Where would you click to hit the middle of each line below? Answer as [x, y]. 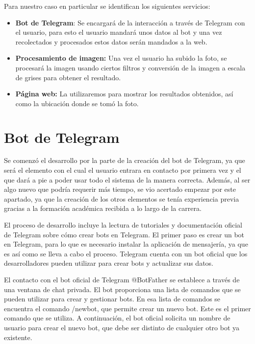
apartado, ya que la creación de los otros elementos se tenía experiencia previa [122, 198]
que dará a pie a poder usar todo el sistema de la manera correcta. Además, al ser [127, 179]
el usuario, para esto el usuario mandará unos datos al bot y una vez [119, 32]
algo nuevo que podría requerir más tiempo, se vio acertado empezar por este [120, 189]
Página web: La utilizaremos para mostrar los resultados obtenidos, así [124, 94]
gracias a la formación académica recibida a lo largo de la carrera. [103, 208]
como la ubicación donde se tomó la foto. [77, 103]
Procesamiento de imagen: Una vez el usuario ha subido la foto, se [121, 58]
